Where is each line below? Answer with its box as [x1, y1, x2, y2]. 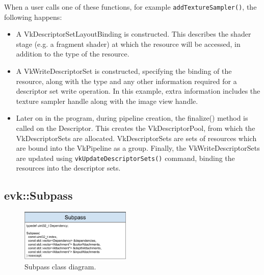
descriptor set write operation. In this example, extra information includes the [16, 86, 260, 96]
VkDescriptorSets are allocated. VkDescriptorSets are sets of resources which [16, 132, 257, 143]
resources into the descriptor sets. [16, 162, 121, 173]
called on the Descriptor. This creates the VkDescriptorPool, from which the [16, 123, 255, 133]
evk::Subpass [4, 187, 73, 203]
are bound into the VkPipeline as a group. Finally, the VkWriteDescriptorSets [16, 143, 260, 153]
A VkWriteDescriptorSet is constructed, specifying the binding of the [16, 66, 232, 76]
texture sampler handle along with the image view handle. [16, 95, 198, 106]
